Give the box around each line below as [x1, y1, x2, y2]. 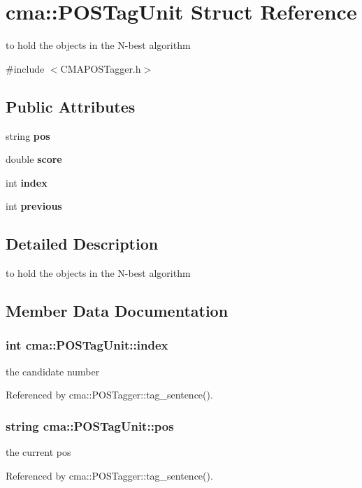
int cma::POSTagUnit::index [6, 336, 168, 354]
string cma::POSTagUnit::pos [6, 417, 174, 434]
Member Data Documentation [6, 300, 229, 322]
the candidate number [6, 364, 100, 378]
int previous [6, 199, 62, 213]
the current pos [6, 445, 71, 459]
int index [6, 175, 48, 189]
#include [6, 61, 45, 76]
